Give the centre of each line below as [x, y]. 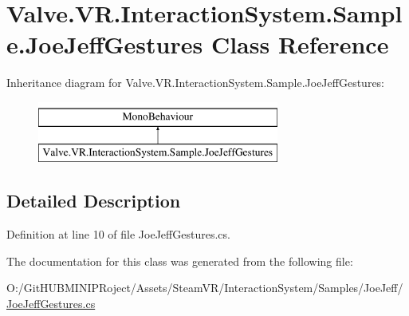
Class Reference [300, 44]
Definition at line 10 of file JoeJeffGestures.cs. [118, 234]
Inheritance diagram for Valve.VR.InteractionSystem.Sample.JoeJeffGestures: [196, 83]
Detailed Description [94, 201]
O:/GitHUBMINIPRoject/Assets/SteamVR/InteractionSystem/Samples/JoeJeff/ [205, 288]
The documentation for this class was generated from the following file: [180, 261]
